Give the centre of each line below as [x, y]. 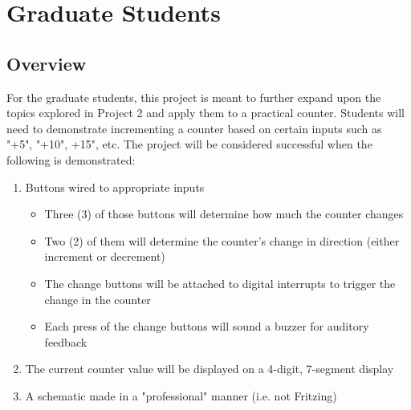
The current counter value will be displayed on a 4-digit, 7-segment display [210, 369]
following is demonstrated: [71, 159]
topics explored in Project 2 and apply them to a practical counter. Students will [205, 113]
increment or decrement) [105, 256]
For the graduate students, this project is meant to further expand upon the [194, 97]
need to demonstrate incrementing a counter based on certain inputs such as [194, 128]
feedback [66, 341]
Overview [47, 63]
